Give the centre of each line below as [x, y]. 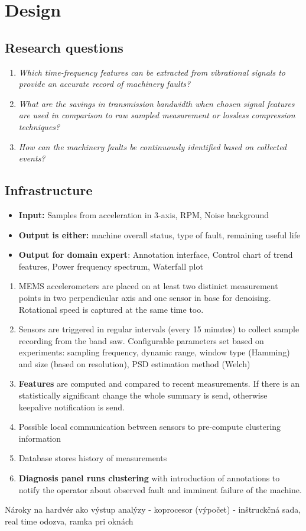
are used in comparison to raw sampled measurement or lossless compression [157, 115]
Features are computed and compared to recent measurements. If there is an [159, 383]
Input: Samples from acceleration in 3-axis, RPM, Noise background [144, 214]
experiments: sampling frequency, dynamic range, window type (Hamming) [154, 352]
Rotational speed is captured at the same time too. [111, 309]
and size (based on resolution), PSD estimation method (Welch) [134, 363]
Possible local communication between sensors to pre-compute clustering [150, 427]
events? [32, 158]
